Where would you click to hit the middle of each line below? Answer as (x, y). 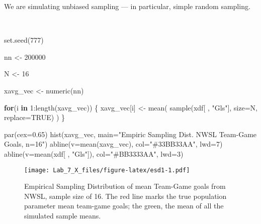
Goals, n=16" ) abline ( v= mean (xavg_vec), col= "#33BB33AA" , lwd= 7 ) (113, 144)
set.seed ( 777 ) (24, 40)
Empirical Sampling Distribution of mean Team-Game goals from (125, 186)
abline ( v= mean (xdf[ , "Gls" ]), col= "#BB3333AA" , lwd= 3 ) (94, 153)
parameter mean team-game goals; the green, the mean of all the (124, 206)
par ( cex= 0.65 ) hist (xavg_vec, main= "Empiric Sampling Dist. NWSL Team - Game (130, 134)
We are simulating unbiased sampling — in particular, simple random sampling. (127, 6)
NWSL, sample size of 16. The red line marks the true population (125, 196)
